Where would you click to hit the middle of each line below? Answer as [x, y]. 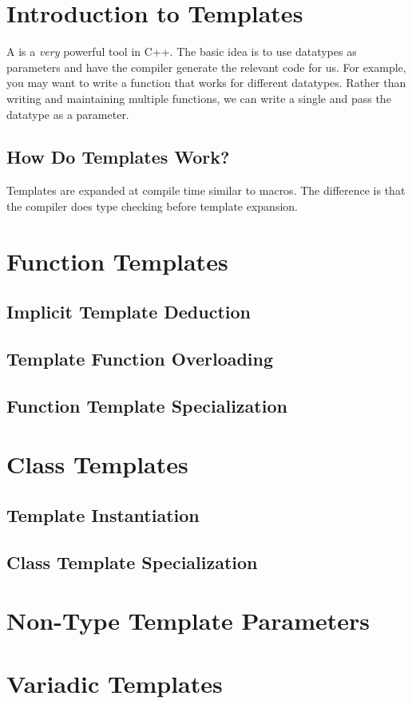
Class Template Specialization [132, 562]
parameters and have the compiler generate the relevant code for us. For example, [206, 67]
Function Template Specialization [147, 405]
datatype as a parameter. [68, 114]
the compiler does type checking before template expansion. [152, 206]
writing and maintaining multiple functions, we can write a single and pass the [199, 98]
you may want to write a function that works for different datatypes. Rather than [206, 83]
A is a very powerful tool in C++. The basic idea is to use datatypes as [182, 51]
